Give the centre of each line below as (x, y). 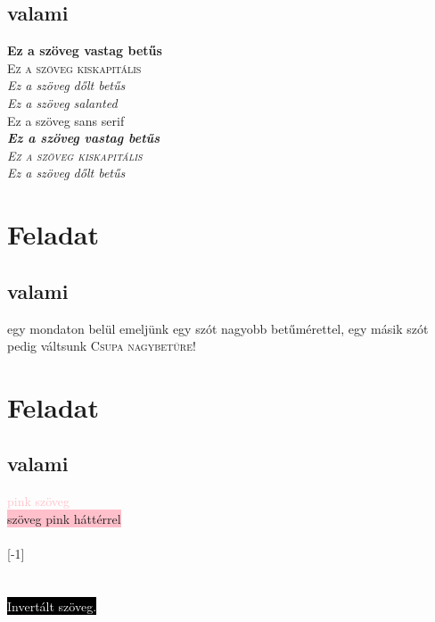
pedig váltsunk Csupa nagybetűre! (102, 346)
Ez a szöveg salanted (62, 102)
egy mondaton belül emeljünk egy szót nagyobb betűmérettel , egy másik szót (218, 328)
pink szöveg (39, 501)
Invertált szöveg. (52, 605)
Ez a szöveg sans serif (66, 120)
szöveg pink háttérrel (64, 518)
